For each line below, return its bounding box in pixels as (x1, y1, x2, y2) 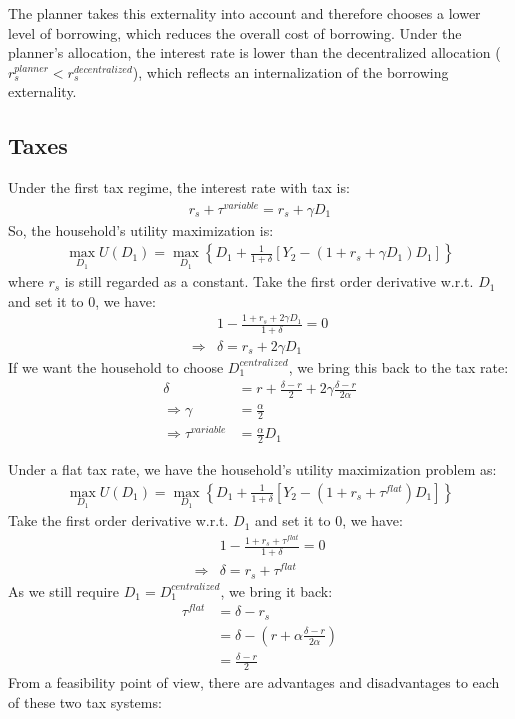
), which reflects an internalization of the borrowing (132, 61, 449, 82)
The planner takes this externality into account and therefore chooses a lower (8, 3, 481, 23)
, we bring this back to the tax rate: (288, 356, 509, 377)
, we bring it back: (220, 580, 333, 601)
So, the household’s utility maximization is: (8, 219, 274, 240)
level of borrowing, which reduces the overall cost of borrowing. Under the (8, 22, 462, 43)
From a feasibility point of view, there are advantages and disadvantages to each (8, 672, 500, 693)
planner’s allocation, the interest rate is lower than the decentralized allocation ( (8, 42, 501, 63)
